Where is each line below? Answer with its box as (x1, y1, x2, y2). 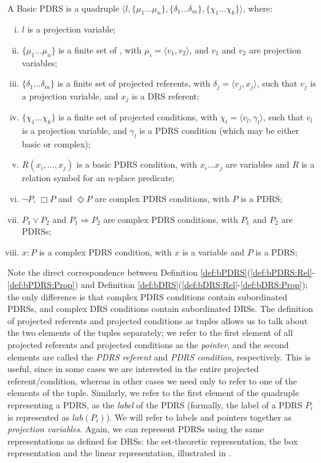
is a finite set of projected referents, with (57, 77, 211, 90)
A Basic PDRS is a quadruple (7, 1, 120, 14)
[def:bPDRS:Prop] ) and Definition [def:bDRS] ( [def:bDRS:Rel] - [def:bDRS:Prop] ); (7, 278, 308, 291)
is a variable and (182, 245, 245, 258)
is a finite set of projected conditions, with (58, 111, 218, 123)
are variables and (225, 158, 290, 171)
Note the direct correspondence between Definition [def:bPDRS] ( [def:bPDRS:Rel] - (7, 266, 315, 279)
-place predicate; (113, 171, 175, 184)
